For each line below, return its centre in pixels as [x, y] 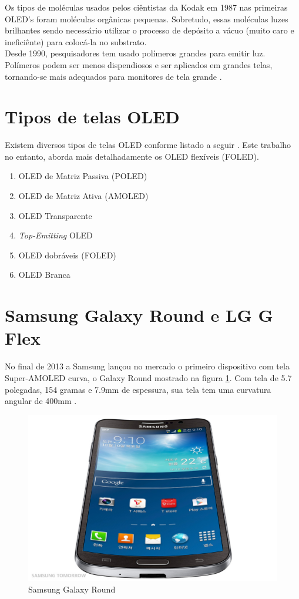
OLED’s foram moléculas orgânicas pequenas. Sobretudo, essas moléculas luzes [147, 18]
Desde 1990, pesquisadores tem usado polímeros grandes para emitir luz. [135, 53]
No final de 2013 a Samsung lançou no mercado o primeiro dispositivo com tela [147, 366]
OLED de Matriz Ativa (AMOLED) [83, 196]
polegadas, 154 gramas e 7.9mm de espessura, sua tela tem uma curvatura [138, 389]
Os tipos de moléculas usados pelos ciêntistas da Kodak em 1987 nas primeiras [146, 7]
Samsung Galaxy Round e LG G [139, 315]
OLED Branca [44, 275]
